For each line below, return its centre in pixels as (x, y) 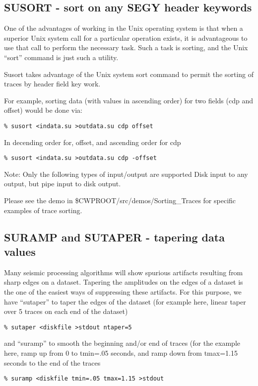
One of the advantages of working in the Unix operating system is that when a (124, 28)
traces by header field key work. (52, 84)
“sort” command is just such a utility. (61, 57)
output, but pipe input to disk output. (63, 184)
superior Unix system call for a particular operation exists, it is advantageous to (126, 38)
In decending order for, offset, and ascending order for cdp (93, 142)
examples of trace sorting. (43, 210)
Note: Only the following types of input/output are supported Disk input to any (126, 174)
